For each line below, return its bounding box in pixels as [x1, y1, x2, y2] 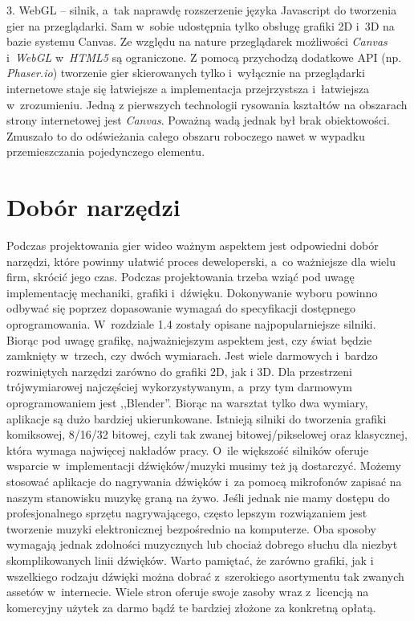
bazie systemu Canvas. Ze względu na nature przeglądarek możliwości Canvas [6, 33, 388, 50]
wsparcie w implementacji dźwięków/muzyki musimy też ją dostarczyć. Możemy [6, 457, 401, 474]
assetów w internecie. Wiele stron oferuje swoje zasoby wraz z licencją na [6, 583, 369, 600]
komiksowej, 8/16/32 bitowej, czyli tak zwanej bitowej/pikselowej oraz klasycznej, [6, 426, 408, 443]
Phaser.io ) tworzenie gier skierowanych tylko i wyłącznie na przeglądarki [6, 64, 365, 81]
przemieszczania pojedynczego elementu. [6, 143, 205, 160]
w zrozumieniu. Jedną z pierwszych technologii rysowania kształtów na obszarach [6, 96, 408, 112]
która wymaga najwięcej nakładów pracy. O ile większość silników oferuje [6, 441, 369, 458]
